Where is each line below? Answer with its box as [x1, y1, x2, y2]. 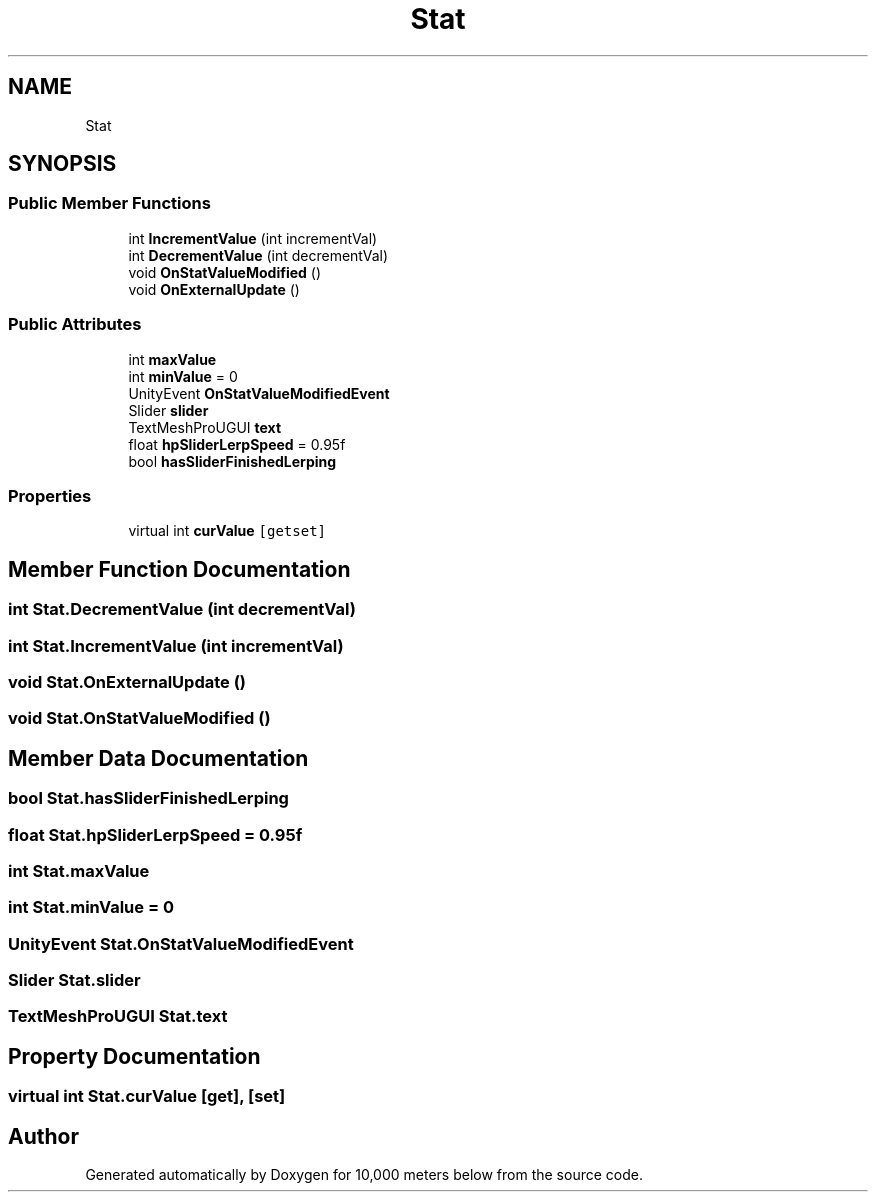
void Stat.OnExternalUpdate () [8, 671, 246, 692]
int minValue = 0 [128, 367, 238, 385]
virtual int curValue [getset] [128, 522, 327, 540]
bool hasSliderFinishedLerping [128, 452, 337, 470]
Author [8, 1123, 79, 1149]
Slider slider [128, 401, 209, 419]
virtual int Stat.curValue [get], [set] [8, 1086, 286, 1107]
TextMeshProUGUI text [128, 418, 282, 436]
